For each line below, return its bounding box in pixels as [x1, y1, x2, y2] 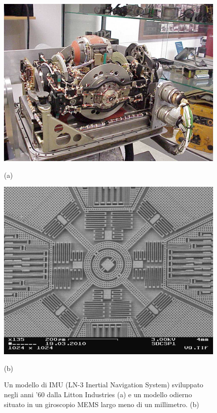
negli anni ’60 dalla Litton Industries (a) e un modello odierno [4, 389, 192, 400]
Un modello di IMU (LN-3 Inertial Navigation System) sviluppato [4, 379, 204, 390]
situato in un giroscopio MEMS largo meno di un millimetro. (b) [4, 399, 199, 409]
